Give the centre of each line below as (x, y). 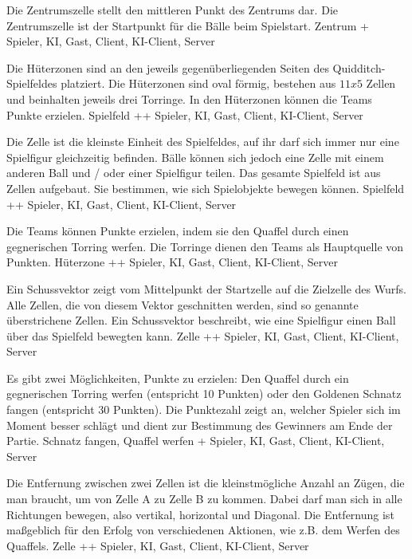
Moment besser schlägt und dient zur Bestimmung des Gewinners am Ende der (200, 425)
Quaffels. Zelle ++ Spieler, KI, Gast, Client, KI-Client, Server (158, 545)
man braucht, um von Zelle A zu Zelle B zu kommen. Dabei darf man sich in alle (204, 499)
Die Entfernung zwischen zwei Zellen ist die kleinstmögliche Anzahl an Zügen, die (206, 483)
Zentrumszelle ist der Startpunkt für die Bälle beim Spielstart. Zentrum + (188, 25)
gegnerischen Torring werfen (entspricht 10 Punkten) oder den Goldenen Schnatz (204, 394)
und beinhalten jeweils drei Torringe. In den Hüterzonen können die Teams (189, 98)
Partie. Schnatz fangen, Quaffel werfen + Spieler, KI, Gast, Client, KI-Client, (196, 441)
